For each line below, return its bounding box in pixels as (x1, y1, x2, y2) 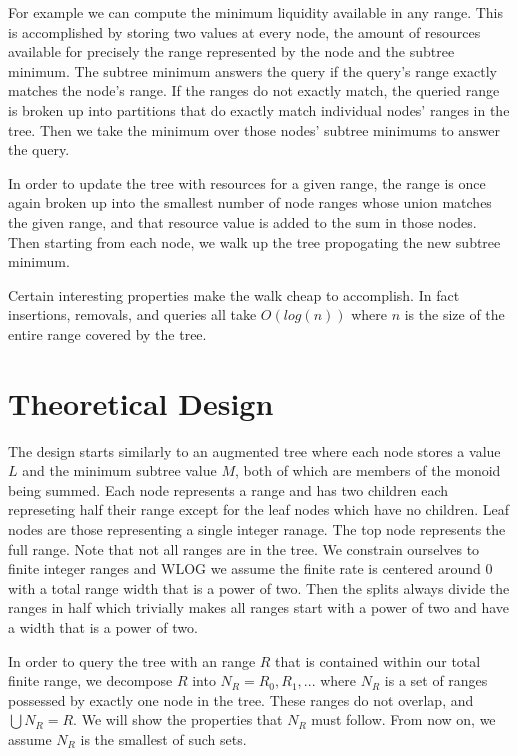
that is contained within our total (275, 650, 481, 671)
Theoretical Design (8, 382, 274, 423)
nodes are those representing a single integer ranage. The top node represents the (8, 519, 506, 539)
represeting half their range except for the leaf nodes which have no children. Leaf (8, 499, 510, 520)
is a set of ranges (384, 670, 488, 691)
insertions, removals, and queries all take (8, 304, 257, 325)
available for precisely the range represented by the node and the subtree (8, 41, 455, 62)
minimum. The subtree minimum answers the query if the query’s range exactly (8, 60, 497, 81)
